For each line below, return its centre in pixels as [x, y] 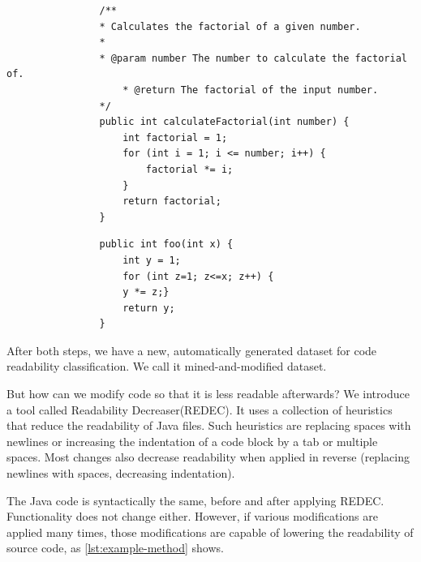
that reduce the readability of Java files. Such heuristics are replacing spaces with [209, 425]
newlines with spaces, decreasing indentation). [121, 473]
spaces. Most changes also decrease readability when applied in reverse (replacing [208, 457]
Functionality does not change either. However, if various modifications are [192, 516]
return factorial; [172, 202]
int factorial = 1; [175, 137]
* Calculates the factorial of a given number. [230, 26]
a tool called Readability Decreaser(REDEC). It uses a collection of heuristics [200, 409]
